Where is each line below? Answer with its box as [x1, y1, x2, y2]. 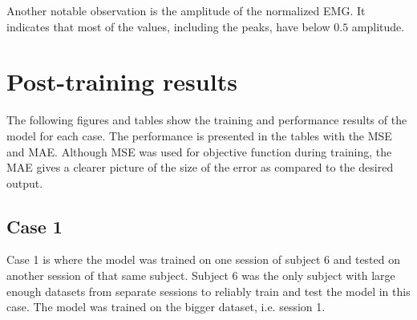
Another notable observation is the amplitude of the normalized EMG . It [6, 2, 366, 18]
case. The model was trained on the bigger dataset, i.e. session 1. [6, 298, 326, 315]
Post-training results [6, 65, 237, 98]
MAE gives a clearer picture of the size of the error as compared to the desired [6, 159, 394, 176]
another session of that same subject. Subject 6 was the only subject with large [6, 267, 395, 284]
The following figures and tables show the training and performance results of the [6, 111, 407, 128]
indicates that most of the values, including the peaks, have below [6, 18, 330, 34]
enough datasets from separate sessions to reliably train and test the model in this [6, 282, 411, 299]
